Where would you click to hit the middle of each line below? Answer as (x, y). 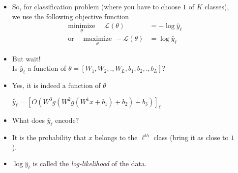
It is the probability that (49, 137)
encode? (67, 120)
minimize (82, 26)
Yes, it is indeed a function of (56, 85)
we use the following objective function (71, 16)
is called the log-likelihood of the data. (89, 163)
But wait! (26, 58)
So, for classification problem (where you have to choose (96, 6)
